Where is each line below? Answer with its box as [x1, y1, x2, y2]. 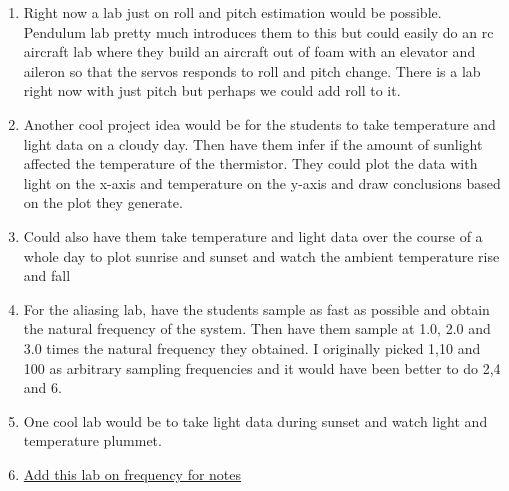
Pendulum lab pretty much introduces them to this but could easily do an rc [23, 21, 494, 42]
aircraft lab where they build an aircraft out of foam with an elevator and [23, 41, 476, 62]
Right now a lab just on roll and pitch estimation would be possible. [23, 2, 442, 22]
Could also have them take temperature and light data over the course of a [23, 225, 483, 246]
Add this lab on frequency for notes [23, 463, 242, 484]
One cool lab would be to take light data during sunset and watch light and [23, 410, 488, 431]
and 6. [23, 377, 62, 398]
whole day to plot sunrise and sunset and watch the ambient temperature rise [23, 245, 500, 266]
